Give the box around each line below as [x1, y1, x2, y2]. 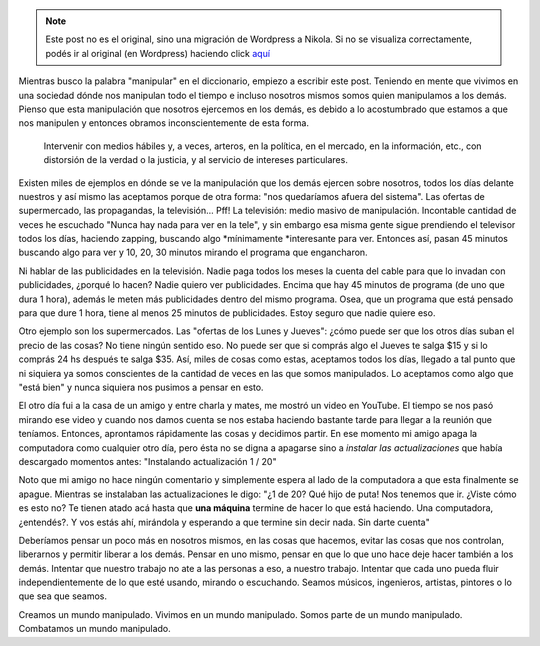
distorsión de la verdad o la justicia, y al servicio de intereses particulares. [43, 154, 349, 166]
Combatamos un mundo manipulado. [18, 623, 172, 635]
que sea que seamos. [18, 590, 108, 602]
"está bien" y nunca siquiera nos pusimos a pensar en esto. [18, 381, 264, 393]
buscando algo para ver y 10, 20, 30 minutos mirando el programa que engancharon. [18, 246, 369, 259]
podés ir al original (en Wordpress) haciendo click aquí [45, 47, 270, 59]
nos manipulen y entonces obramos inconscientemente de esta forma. [18, 117, 310, 129]
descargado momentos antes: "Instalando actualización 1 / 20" [18, 455, 277, 467]
